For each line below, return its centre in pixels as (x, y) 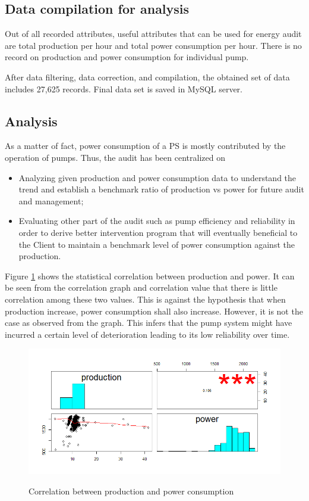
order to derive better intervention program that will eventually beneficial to (158, 232)
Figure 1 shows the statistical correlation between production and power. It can (150, 276)
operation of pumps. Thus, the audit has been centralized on (115, 157)
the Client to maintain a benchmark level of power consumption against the (157, 244)
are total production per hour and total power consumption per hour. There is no (153, 45)
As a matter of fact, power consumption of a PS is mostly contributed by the (145, 146)
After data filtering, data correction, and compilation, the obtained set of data (147, 77)
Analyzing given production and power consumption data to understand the (157, 177)
